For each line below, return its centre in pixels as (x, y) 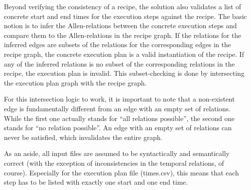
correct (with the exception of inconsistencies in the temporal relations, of (114, 163)
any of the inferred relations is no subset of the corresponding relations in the (119, 63)
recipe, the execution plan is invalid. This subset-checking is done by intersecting (124, 73)
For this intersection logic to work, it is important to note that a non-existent (119, 99)
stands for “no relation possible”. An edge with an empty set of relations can (118, 128)
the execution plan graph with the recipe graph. (75, 82)
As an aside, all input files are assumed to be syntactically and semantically (117, 153)
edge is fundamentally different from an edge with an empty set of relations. (117, 108)
